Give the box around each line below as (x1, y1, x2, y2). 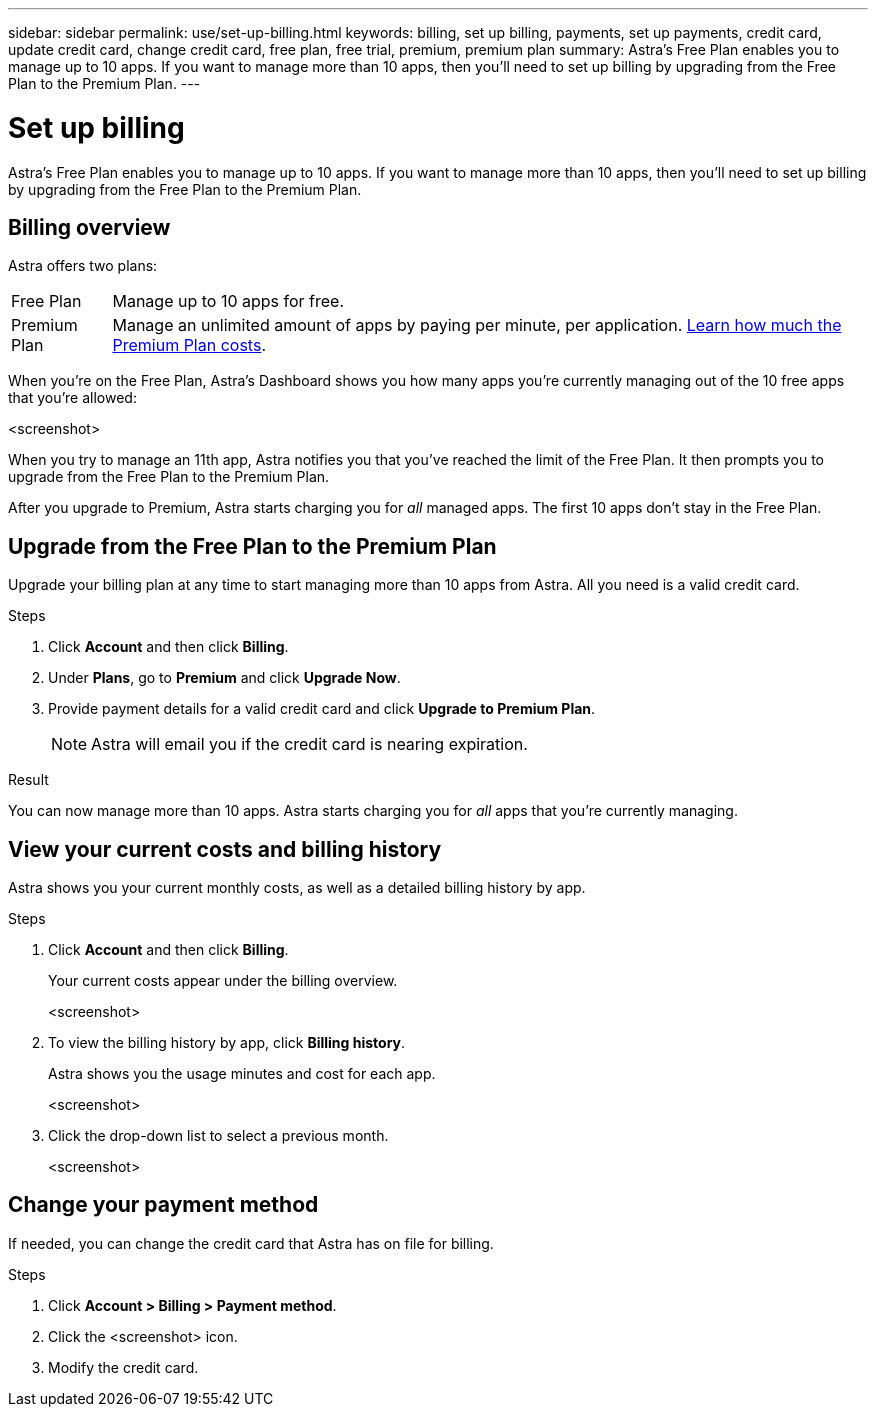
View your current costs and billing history (8, 836, 442, 862)
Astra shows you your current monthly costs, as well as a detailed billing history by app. (8, 879, 586, 897)
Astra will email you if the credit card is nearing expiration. (91, 734, 528, 755)
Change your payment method (8, 1192, 319, 1218)
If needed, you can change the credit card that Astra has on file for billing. (8, 1234, 494, 1252)
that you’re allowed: (8, 389, 137, 407)
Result (8, 771, 49, 789)
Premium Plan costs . (112, 335, 266, 356)
